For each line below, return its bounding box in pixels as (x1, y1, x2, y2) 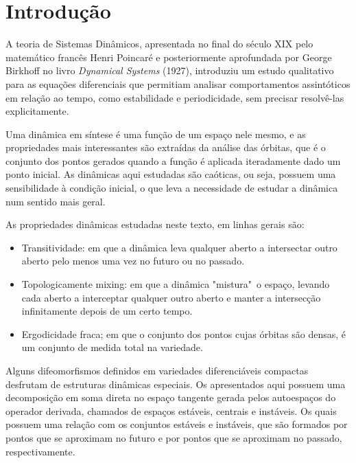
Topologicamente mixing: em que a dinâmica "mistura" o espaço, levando (21, 277, 330, 291)
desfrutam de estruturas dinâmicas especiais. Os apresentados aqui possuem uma (5, 376, 346, 391)
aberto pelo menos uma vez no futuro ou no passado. (21, 253, 245, 268)
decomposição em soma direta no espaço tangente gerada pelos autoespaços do (5, 390, 336, 405)
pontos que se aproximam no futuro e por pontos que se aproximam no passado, (5, 430, 342, 444)
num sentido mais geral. (5, 194, 106, 208)
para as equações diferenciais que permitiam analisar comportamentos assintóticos (5, 76, 351, 91)
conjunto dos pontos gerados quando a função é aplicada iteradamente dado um (5, 153, 341, 168)
